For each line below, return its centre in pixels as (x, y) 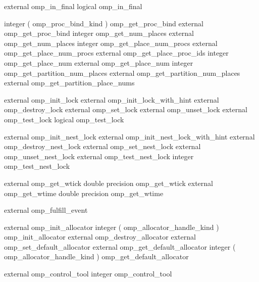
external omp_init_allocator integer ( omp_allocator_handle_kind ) (112, 227)
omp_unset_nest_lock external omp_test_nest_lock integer (99, 156)
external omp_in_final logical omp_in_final (73, 6)
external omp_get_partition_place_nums (69, 83)
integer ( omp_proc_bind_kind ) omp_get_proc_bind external (104, 23)
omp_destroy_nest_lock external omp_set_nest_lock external (102, 146)
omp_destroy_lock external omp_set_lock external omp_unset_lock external (126, 109)
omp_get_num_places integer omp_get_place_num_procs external (111, 43)
